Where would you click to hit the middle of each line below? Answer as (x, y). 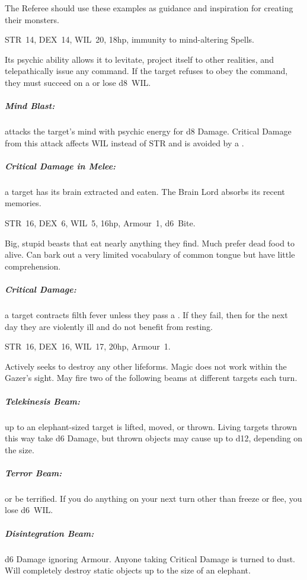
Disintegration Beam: (49, 533)
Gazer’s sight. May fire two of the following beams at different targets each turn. (151, 378)
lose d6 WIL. (29, 510)
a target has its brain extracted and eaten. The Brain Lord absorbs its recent (145, 191)
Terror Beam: (33, 472)
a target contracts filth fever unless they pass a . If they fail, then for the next (146, 315)
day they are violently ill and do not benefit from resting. (109, 326)
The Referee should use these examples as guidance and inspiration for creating (149, 8)
